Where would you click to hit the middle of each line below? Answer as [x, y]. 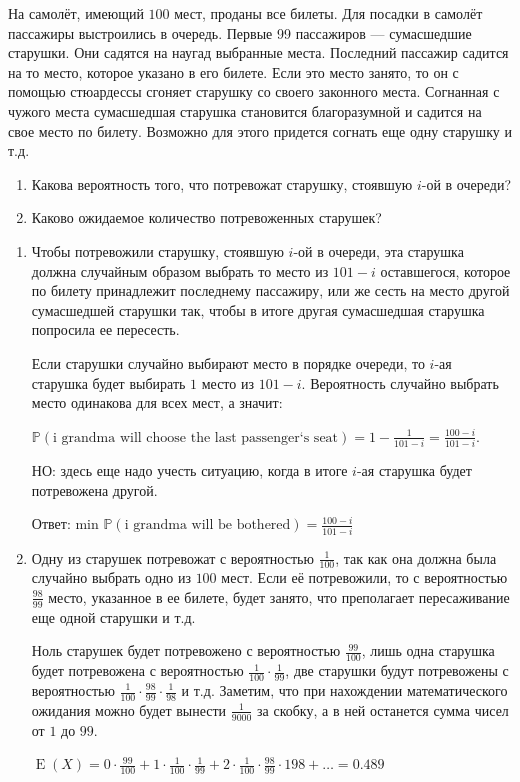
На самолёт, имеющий [76, 13]
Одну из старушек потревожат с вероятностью [172, 557]
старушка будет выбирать [108, 382]
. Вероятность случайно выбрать [400, 382]
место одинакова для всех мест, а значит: [157, 402]
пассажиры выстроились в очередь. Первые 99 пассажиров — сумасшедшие [240, 32]
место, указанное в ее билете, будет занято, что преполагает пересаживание [279, 596]
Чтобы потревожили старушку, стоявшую [157, 250]
